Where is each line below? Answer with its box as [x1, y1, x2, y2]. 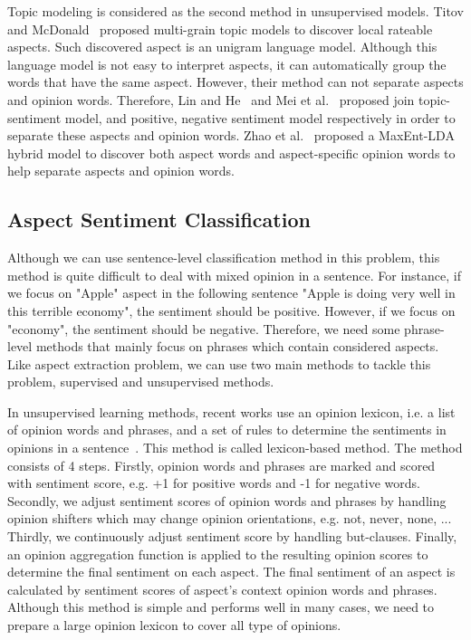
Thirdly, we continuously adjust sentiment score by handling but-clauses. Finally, [7, 527, 457, 546]
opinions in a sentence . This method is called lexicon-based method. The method [7, 438, 463, 457]
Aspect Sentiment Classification [7, 205, 311, 234]
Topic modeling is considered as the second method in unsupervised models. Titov [7, 2, 464, 20]
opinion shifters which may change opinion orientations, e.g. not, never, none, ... [7, 509, 452, 528]
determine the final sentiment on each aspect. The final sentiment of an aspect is [7, 562, 456, 581]
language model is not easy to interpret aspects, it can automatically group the [7, 54, 447, 73]
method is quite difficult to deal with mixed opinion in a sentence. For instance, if [7, 265, 461, 284]
